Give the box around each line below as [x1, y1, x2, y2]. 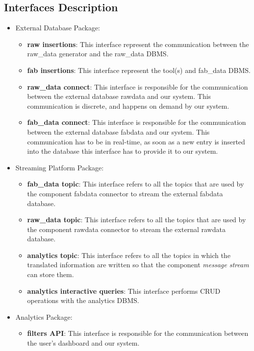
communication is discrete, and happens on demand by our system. [27, 100, 229, 111]
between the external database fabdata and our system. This [27, 126, 210, 137]
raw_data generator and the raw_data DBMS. [27, 48, 169, 59]
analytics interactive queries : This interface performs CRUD [27, 285, 221, 296]
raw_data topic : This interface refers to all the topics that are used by [27, 214, 246, 225]
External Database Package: [15, 23, 100, 33]
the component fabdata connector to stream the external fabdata [27, 188, 223, 198]
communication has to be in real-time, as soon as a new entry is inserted [27, 136, 245, 146]
